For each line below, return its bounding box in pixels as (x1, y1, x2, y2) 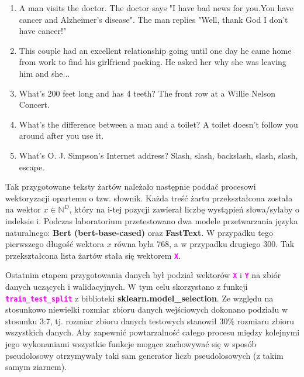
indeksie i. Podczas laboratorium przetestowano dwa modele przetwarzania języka (5, 214, 298, 227)
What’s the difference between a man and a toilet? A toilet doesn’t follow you (19, 118, 298, 130)
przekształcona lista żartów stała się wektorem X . (5, 249, 181, 261)
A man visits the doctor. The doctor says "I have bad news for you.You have (19, 2, 294, 13)
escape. (19, 160, 45, 173)
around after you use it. (19, 129, 104, 142)
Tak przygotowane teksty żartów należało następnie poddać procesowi (5, 180, 256, 193)
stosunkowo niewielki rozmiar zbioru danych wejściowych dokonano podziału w (5, 303, 288, 316)
